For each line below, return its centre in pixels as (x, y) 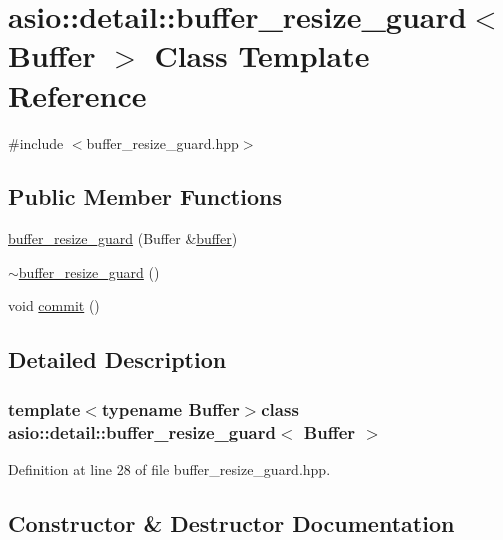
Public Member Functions (145, 196)
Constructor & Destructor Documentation (231, 522)
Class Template (262, 55)
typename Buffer (170, 408)
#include (36, 142)
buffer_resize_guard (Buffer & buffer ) (123, 238)
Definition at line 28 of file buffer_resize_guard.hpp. (169, 469)
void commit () (54, 305)
